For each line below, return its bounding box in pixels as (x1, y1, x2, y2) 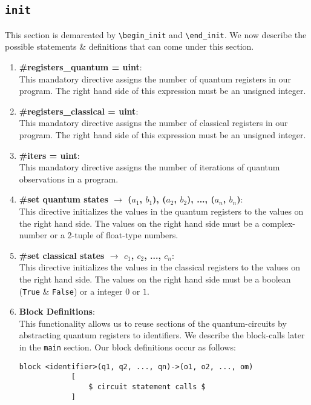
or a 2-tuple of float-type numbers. (50, 229, 178, 241)
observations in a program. (19, 172, 119, 185)
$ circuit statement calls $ (88, 382, 206, 391)
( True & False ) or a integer (19, 284, 123, 297)
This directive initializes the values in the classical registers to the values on (19, 261, 301, 273)
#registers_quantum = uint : (19, 61, 142, 73)
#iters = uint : (19, 149, 80, 161)
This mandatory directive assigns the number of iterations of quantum (19, 161, 280, 173)
